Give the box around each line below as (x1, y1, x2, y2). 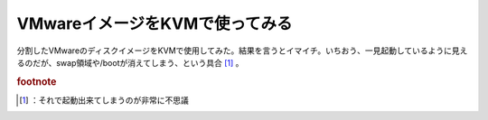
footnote (16, 75, 57, 88)
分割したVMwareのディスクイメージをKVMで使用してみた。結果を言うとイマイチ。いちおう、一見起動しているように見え (16, 45, 468, 56)
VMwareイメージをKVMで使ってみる (16, 14, 293, 33)
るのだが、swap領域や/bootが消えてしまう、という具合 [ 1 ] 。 (16, 57, 244, 68)
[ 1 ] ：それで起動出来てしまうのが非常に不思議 (19, 95, 189, 106)
